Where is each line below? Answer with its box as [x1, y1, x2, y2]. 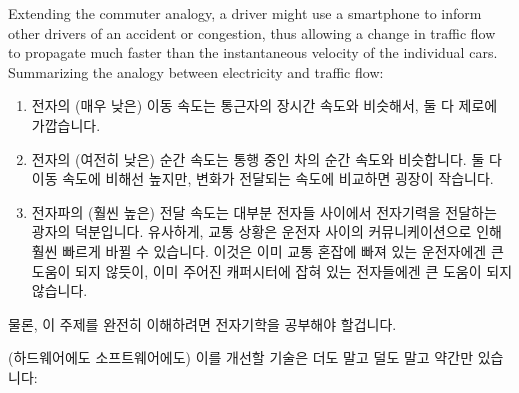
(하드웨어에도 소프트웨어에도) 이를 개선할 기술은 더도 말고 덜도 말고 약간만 [8, 347, 474, 368]
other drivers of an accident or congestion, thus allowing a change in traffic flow [8, 22, 496, 43]
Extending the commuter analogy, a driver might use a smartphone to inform [8, 3, 482, 23]
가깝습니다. [31, 114, 101, 135]
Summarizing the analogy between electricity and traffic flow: [8, 61, 384, 82]
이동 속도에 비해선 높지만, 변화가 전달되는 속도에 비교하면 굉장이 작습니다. [31, 168, 494, 189]
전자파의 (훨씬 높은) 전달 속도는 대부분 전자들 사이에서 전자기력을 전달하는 [31, 201, 497, 222]
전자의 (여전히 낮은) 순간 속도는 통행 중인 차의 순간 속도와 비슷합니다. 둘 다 [31, 148, 502, 169]
